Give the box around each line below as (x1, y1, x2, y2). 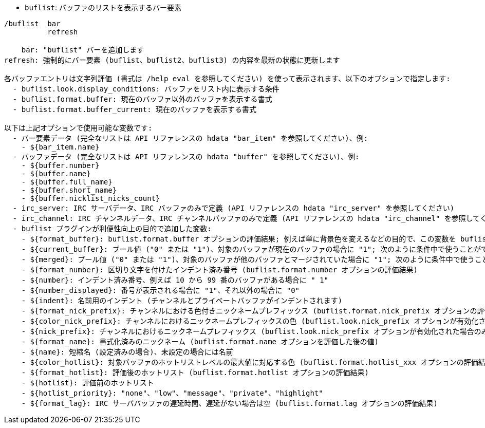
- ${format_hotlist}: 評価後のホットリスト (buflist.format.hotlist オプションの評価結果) (21, 368, 369, 377)
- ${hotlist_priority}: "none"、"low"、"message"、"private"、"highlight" (21, 389, 323, 397)
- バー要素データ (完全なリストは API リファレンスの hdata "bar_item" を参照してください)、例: (12, 134, 368, 142)
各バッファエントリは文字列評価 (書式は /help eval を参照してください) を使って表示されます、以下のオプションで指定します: (4, 75, 451, 83)
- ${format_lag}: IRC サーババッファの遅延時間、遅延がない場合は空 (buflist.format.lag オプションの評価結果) (21, 399, 438, 407)
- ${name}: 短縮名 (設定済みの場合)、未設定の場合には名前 (21, 348, 233, 356)
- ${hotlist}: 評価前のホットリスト (21, 379, 154, 387)
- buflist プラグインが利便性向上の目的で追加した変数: (12, 225, 212, 233)
